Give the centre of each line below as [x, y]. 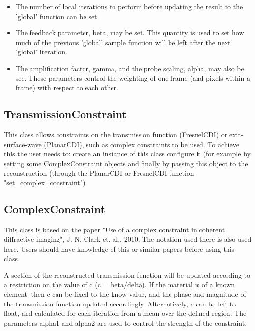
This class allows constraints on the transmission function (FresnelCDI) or [116, 134]
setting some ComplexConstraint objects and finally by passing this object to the [126, 163]
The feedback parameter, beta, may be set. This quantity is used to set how [130, 33]
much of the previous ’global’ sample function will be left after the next [123, 42]
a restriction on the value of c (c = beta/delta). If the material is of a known [120, 284]
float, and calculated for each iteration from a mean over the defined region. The [125, 313]
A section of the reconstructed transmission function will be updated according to [127, 275]
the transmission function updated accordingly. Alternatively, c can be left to [120, 303]
